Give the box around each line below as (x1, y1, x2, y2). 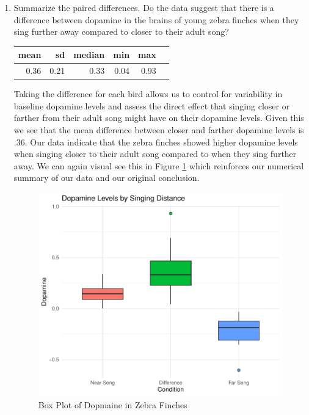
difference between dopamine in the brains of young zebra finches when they (13, 13, 299, 26)
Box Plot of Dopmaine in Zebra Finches (38, 398, 187, 411)
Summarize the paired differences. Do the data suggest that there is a (13, 1, 274, 13)
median (73, 48, 105, 61)
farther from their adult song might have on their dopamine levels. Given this (13, 111, 304, 124)
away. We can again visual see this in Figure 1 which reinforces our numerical (13, 159, 304, 172)
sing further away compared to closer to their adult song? (13, 25, 229, 38)
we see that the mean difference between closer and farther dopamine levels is (13, 123, 304, 136)
